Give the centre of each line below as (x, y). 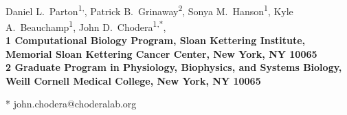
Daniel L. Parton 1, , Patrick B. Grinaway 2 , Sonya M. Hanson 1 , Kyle (149, 10)
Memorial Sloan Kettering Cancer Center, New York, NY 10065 (161, 53)
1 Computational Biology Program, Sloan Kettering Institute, (156, 40)
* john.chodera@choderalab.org (71, 104)
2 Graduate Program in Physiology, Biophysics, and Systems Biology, (174, 67)
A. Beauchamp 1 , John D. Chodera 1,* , (86, 25)
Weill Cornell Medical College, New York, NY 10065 (133, 80)
